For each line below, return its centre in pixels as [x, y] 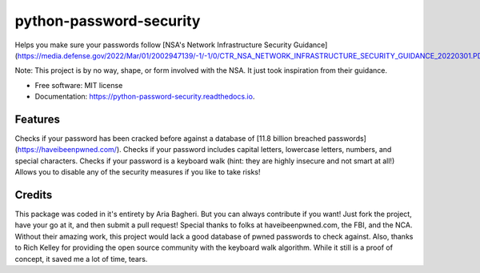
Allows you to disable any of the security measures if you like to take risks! [138, 172]
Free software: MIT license [79, 85]
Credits [34, 195]
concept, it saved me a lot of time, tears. [81, 259]
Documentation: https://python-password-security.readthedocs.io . [145, 97]
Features [37, 119]
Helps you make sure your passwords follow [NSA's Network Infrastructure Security [153, 45]
